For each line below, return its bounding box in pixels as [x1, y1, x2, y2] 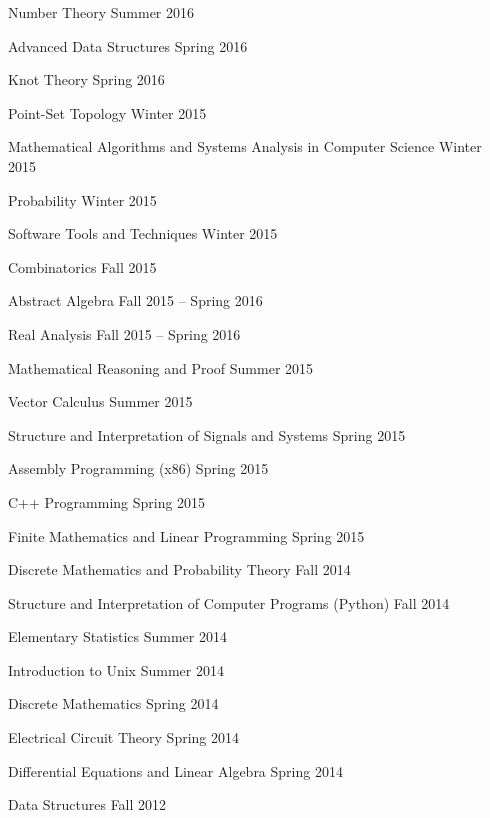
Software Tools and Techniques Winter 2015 [8, 223, 278, 244]
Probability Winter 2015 [8, 189, 157, 210]
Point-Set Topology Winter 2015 [8, 102, 207, 123]
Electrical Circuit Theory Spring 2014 [8, 727, 239, 748]
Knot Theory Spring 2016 [8, 69, 165, 90]
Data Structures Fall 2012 [8, 794, 167, 815]
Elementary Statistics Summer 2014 [8, 626, 227, 647]
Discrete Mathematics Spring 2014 [8, 693, 219, 714]
